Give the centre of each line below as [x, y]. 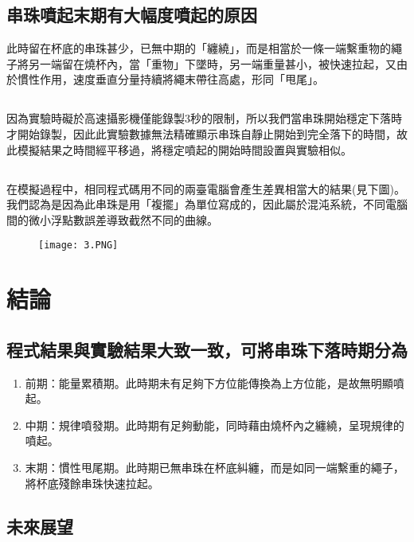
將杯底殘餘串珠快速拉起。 [92, 483]
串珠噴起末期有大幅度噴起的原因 [132, 15]
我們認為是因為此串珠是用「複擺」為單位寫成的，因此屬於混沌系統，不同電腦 [207, 204]
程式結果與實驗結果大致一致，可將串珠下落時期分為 [207, 349]
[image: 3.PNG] [78, 246]
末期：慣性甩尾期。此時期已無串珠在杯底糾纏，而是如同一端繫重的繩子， [215, 467]
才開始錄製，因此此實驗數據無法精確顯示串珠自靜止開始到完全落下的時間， [201, 133]
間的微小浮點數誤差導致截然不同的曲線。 [112, 219]
